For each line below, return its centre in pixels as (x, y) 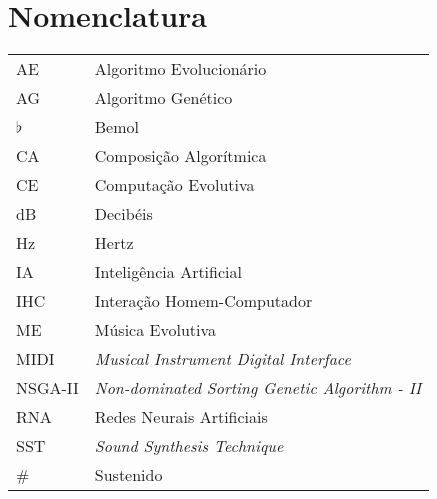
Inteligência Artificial (168, 272)
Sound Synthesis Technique (189, 446)
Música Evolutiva (155, 330)
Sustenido (128, 475)
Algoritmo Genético (163, 98)
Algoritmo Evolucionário (180, 69)
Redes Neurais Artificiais (181, 417)
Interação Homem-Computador (203, 301)
